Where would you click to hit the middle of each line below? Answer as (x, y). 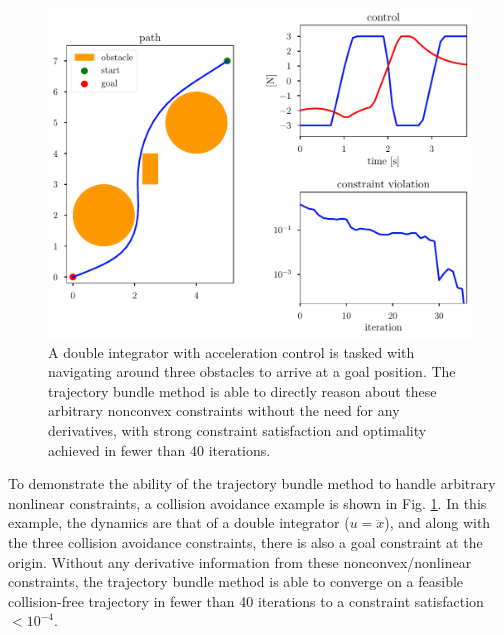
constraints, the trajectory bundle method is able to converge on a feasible (236, 581)
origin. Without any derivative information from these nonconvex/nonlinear (240, 561)
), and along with (437, 522)
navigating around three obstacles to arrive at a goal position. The (252, 371)
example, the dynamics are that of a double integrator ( (179, 522)
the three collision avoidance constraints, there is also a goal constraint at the (245, 541)
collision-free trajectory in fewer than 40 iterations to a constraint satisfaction (246, 600)
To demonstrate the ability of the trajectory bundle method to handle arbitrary (252, 483)
